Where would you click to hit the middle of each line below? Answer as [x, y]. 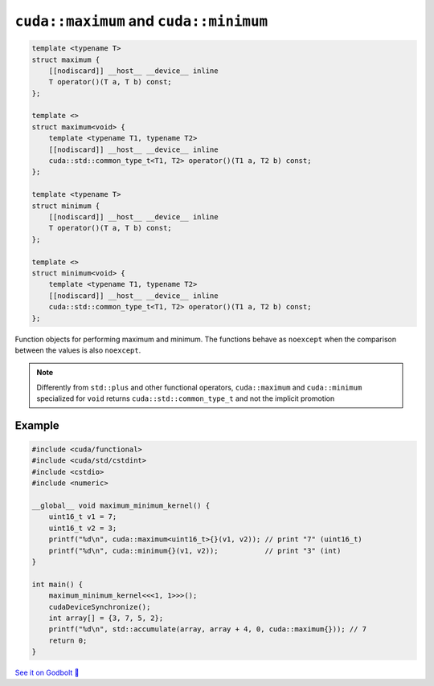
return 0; [68, 640]
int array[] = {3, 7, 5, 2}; [106, 618]
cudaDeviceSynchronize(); [100, 607]
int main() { [57, 584]
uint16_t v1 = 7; [83, 517]
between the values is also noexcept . [78, 350]
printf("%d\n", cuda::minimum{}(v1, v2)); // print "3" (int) [195, 551]
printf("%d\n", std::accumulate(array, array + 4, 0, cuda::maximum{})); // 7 [208, 629]
